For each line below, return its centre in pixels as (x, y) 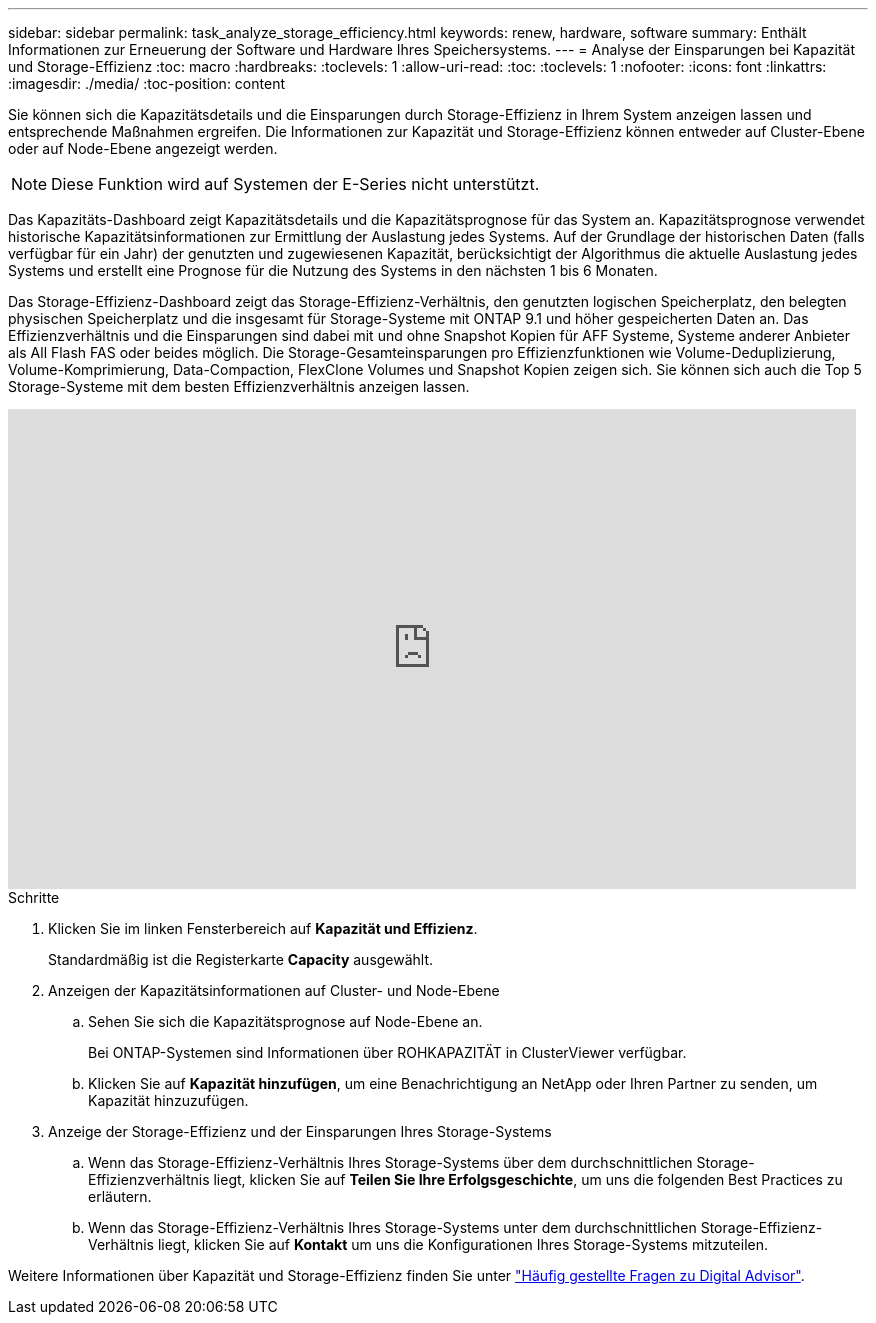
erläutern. (120, 1196)
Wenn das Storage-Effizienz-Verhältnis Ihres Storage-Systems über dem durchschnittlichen (390, 1162)
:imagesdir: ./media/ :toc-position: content (146, 83)
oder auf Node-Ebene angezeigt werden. (143, 148)
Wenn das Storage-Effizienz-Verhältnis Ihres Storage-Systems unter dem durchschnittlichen (392, 1227)
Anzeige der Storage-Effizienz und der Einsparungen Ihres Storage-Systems (300, 1131)
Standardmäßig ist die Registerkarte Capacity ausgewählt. (241, 959)
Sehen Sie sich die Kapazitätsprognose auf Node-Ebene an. (285, 1021)
